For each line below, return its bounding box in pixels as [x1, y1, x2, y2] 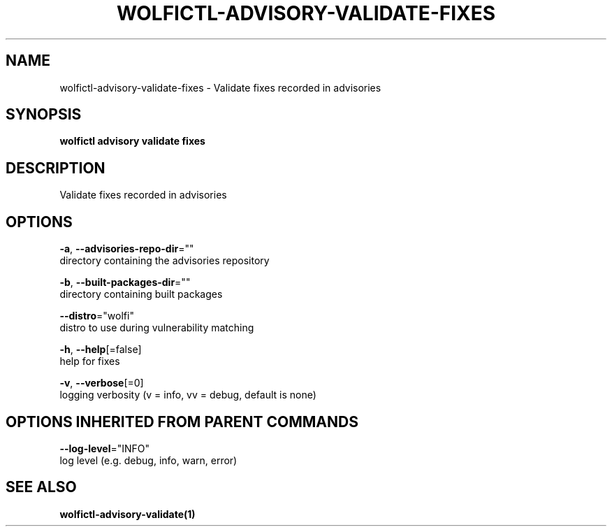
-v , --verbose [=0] [59, 377, 144, 389]
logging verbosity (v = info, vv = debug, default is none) [59, 389, 316, 401]
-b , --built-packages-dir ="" [59, 276, 191, 289]
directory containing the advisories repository [59, 254, 270, 267]
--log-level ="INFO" [59, 442, 150, 454]
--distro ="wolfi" [59, 310, 134, 322]
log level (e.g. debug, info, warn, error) [59, 454, 238, 466]
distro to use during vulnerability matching [59, 322, 254, 334]
